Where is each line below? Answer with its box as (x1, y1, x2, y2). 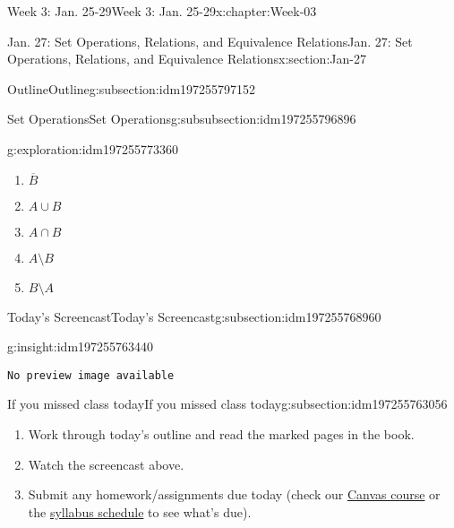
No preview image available (7, 368, 175, 382)
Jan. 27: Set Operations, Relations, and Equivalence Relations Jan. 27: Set (7, 31, 413, 50)
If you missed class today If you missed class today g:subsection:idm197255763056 (7, 394, 448, 413)
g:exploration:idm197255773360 (7, 139, 179, 158)
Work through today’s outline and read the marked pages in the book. (28, 425, 415, 443)
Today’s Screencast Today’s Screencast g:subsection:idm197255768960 (7, 307, 381, 325)
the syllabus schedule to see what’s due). (28, 502, 252, 521)
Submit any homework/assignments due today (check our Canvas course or (28, 485, 441, 504)
